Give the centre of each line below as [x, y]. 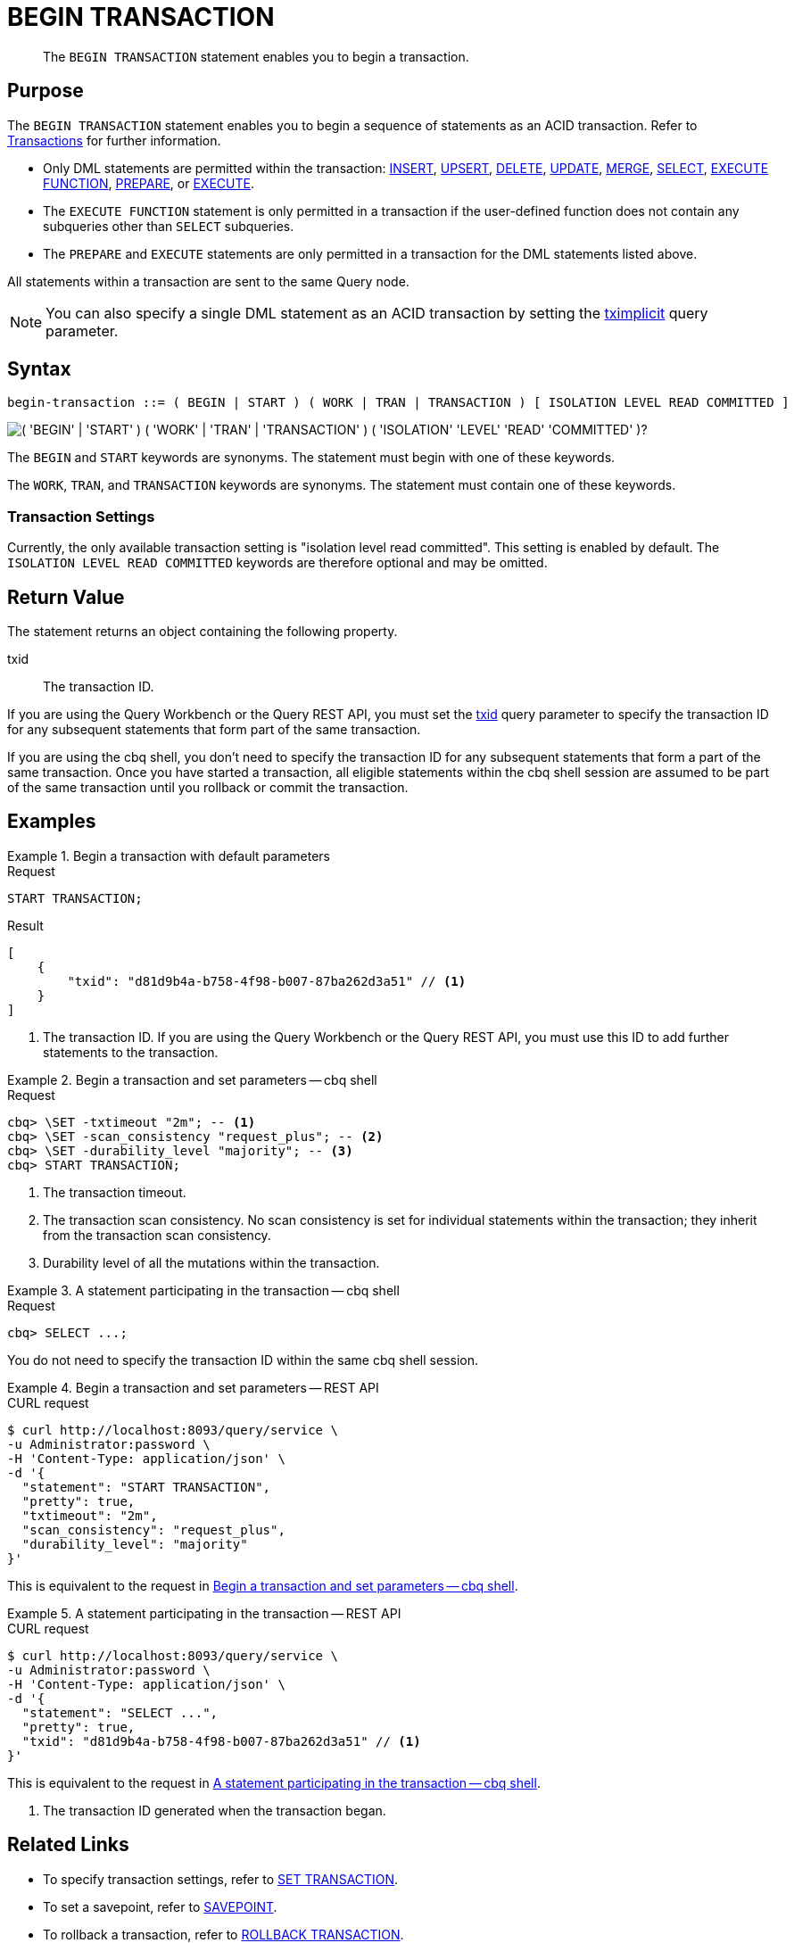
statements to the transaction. [131, 1052]
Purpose [45, 91]
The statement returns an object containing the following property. [203, 632]
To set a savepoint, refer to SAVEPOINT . [160, 1906]
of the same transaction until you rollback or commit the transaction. [208, 788]
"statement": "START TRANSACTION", [146, 1487]
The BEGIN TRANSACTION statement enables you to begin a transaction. [256, 56]
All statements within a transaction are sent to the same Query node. [208, 281]
